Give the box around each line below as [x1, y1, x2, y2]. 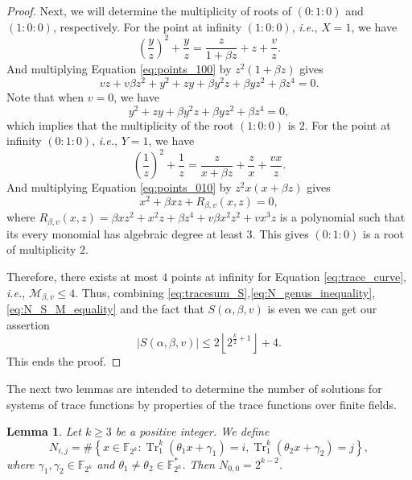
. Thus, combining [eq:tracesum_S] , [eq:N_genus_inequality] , [75, 283, 376, 300]
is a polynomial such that [279, 209, 406, 226]
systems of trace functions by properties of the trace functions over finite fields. [6, 395, 397, 412]
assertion [6, 316, 50, 333]
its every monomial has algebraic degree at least [6, 225, 243, 242]
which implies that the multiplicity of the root [6, 116, 234, 133]
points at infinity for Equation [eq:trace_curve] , [171, 268, 406, 285]
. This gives [252, 225, 309, 242]
